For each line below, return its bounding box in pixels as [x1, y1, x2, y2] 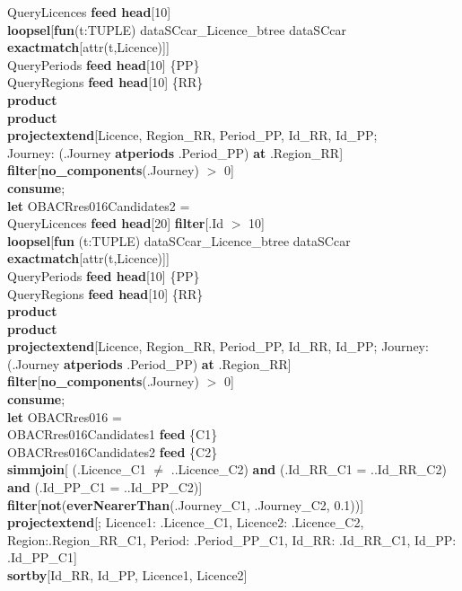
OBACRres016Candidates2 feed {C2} [7, 442, 218, 461]
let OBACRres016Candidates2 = [7, 196, 190, 215]
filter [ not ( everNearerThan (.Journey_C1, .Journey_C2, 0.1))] [7, 495, 364, 514]
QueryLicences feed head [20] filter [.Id [7, 214, 224, 233]
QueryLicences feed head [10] [7, 3, 171, 21]
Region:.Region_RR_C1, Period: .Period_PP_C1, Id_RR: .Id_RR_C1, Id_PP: [7, 530, 457, 549]
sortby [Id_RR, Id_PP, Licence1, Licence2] [7, 566, 248, 584]
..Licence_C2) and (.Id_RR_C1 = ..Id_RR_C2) [170, 460, 447, 479]
